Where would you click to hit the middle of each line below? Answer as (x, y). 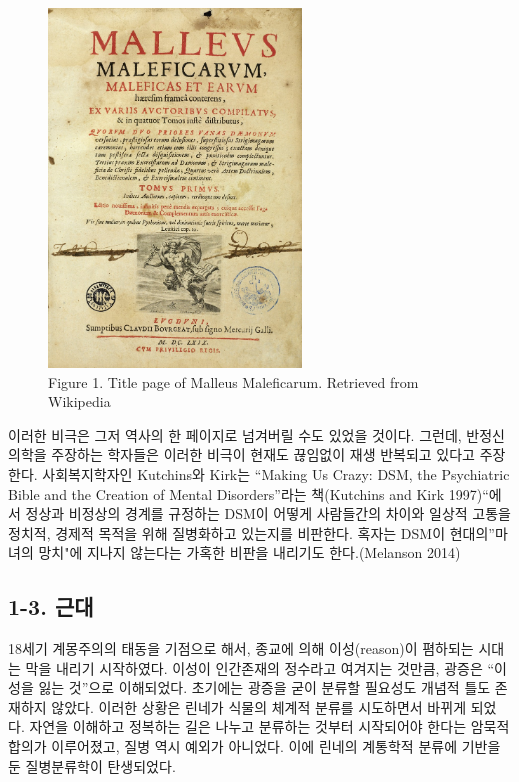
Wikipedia (79, 401)
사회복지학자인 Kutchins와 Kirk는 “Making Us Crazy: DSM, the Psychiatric (276, 473)
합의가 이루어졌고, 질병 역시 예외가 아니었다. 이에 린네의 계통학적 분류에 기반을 (254, 746)
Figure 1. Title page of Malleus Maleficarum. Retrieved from (233, 381)
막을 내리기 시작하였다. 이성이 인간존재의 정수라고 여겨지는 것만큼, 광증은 (254, 667)
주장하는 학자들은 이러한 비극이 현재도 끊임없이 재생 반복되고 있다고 (263, 454)
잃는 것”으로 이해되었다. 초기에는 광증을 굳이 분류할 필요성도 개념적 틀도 (264, 687)
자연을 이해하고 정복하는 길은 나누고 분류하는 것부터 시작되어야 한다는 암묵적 (269, 726)
